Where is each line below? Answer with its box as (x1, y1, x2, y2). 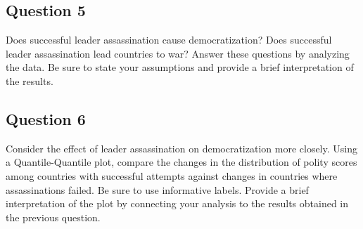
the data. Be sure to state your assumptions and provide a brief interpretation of (6, 60, 354, 74)
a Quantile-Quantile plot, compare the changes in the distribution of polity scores (6, 155, 357, 169)
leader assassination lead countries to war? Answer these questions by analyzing (6, 46, 350, 60)
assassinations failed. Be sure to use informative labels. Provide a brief (6, 182, 309, 197)
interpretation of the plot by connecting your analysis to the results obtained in (6, 196, 349, 211)
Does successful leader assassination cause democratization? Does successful (6, 32, 332, 47)
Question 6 (6, 107, 86, 129)
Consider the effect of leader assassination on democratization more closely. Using (6, 140, 357, 155)
